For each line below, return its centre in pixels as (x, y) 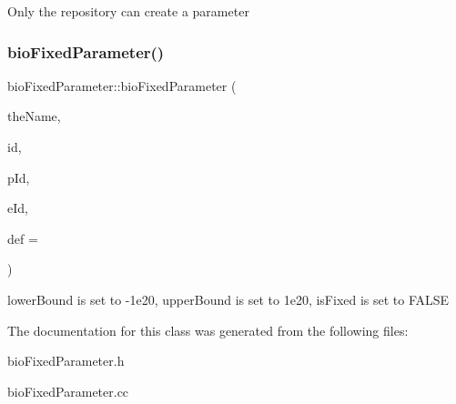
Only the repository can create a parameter (128, 11)
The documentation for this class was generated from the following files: (208, 330)
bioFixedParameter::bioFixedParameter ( (122, 85)
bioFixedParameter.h (66, 361)
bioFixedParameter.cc (68, 391)
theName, (34, 116)
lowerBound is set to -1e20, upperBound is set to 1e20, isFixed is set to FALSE (228, 299)
